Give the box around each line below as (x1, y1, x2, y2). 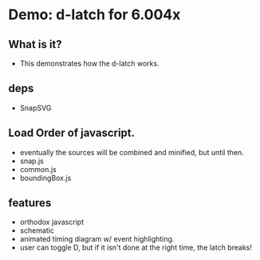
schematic (19, 226, 54, 235)
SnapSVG (19, 102, 52, 113)
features (8, 196, 52, 210)
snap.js (19, 156, 44, 166)
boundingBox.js (19, 173, 72, 182)
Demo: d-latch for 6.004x (8, 6, 181, 24)
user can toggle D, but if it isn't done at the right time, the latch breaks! (19, 242, 253, 253)
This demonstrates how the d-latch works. (19, 58, 160, 68)
